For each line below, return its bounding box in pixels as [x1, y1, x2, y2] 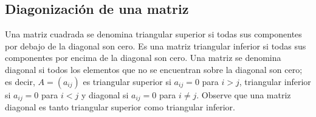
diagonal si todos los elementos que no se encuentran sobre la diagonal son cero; [5, 63, 303, 75]
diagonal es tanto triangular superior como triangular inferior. [5, 101, 235, 113]
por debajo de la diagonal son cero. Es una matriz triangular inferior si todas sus [5, 39, 306, 52]
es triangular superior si [83, 75, 171, 87]
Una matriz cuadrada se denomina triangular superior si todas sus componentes [5, 28, 302, 40]
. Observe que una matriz [196, 88, 291, 101]
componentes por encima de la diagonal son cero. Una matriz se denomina [5, 51, 281, 64]
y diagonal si [81, 88, 129, 101]
